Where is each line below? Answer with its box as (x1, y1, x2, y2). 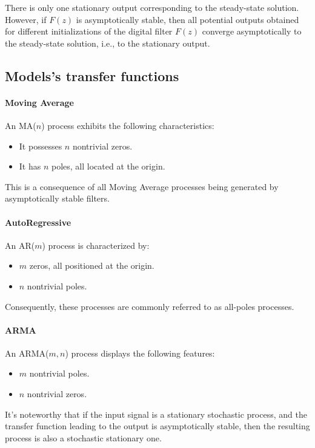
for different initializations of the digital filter (5, 25, 173, 38)
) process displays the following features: (65, 346, 215, 359)
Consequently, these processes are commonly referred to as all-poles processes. (5, 300, 294, 312)
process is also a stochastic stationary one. (5, 431, 162, 444)
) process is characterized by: (42, 239, 150, 251)
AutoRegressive (5, 216, 71, 228)
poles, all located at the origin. (51, 160, 165, 173)
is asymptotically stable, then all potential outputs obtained (76, 13, 299, 25)
